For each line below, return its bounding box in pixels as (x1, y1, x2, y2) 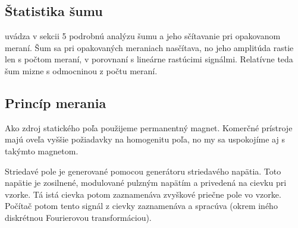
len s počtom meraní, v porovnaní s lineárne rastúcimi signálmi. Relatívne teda (5, 53, 293, 65)
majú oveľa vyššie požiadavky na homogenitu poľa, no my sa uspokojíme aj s (5, 133, 285, 145)
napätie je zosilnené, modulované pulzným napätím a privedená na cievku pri (5, 176, 287, 189)
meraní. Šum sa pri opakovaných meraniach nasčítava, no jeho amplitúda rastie (5, 41, 294, 53)
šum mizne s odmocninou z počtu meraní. (5, 64, 158, 77)
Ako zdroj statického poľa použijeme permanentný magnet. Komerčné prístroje (5, 121, 293, 134)
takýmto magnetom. (5, 144, 79, 157)
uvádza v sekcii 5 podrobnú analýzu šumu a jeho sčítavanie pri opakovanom (5, 30, 281, 42)
